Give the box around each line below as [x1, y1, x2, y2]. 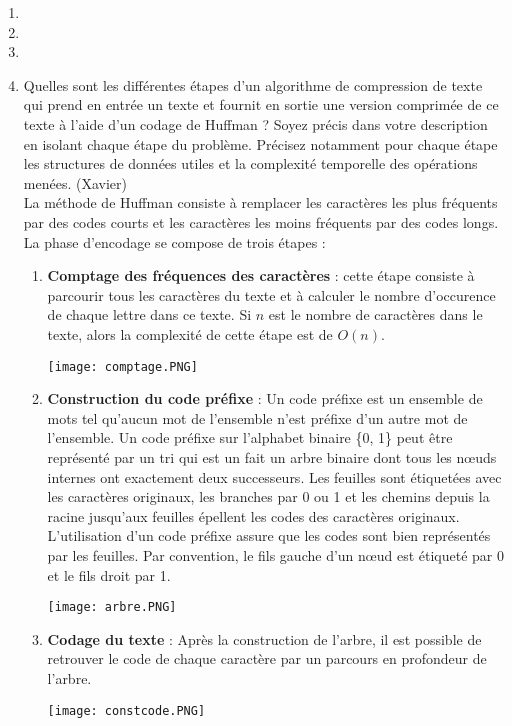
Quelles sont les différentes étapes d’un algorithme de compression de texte [23, 74, 483, 95]
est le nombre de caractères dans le [268, 304, 483, 325]
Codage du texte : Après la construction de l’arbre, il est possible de [47, 628, 482, 649]
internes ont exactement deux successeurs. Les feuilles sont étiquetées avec [47, 466, 502, 487]
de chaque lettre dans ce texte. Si [47, 304, 252, 325]
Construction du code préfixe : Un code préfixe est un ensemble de [47, 388, 483, 409]
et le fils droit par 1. [47, 564, 171, 585]
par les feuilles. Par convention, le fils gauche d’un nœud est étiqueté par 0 [47, 544, 504, 565]
